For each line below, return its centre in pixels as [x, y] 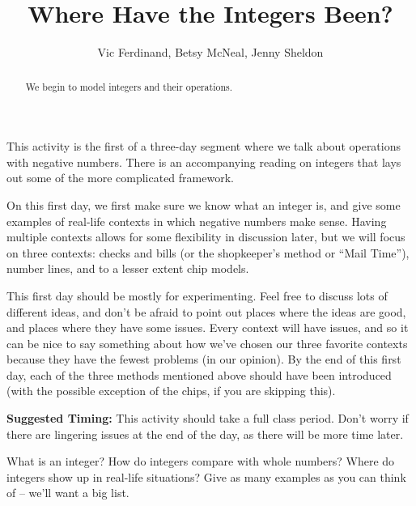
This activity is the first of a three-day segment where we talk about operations [204, 146]
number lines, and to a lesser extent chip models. [128, 268]
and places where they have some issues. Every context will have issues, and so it [208, 327]
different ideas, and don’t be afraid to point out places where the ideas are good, [206, 311]
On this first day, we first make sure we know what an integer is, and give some [204, 204]
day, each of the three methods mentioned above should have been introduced [199, 374]
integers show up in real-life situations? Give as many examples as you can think [206, 476]
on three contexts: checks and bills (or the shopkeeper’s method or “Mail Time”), [208, 252]
